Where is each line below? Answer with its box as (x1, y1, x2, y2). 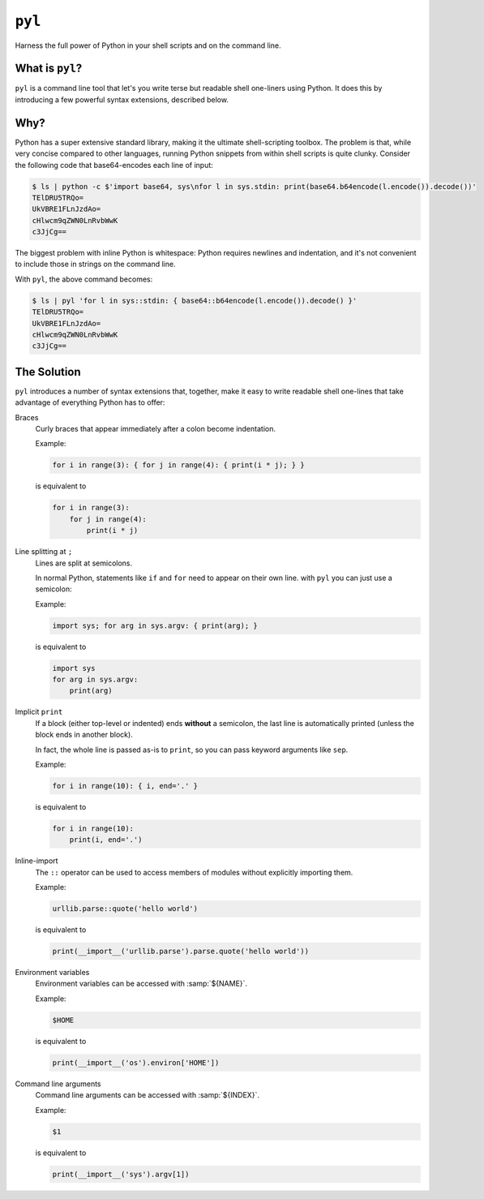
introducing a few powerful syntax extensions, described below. (15, 94, 229, 105)
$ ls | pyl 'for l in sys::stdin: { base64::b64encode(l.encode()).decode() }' (32, 296, 358, 305)
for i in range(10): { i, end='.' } (52, 781, 199, 790)
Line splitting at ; (15, 547, 73, 557)
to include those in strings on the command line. (15, 260, 176, 269)
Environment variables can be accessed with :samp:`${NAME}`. (35, 978, 247, 989)
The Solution (15, 365, 81, 379)
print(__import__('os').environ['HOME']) (52, 1058, 220, 1067)
